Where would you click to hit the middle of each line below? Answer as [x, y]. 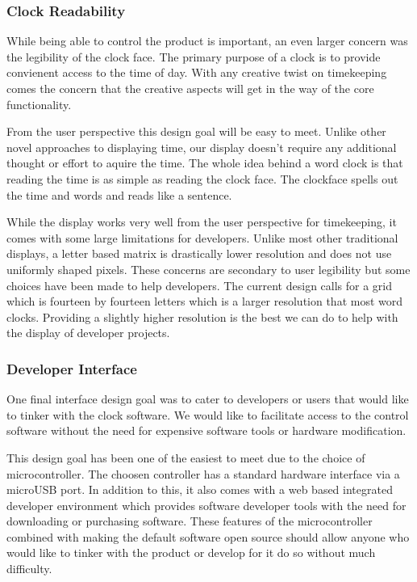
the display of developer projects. [88, 333]
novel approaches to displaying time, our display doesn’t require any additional [202, 147]
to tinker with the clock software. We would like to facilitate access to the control [208, 414]
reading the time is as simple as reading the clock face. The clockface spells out [202, 178]
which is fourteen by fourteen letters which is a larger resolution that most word [205, 301]
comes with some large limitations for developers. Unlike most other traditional [202, 237]
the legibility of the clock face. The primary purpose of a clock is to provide [194, 56]
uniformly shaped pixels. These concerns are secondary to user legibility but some [208, 269]
